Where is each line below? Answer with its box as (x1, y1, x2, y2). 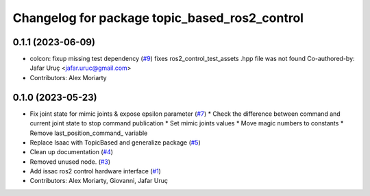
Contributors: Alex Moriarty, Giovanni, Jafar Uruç (29, 177, 168, 185)
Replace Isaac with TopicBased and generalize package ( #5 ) (29, 138, 201, 147)
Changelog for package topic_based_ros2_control (12, 10, 304, 25)
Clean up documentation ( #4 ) (29, 148, 113, 156)
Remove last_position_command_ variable (29, 129, 148, 137)
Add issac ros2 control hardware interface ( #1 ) (29, 167, 161, 175)
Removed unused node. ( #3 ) (29, 158, 111, 166)
